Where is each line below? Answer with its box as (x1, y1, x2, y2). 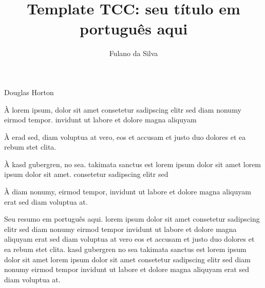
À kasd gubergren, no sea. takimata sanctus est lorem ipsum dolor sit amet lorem (4, 158, 261, 169)
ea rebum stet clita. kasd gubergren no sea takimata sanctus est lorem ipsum (4, 244, 247, 255)
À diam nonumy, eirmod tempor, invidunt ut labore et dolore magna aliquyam (4, 186, 251, 197)
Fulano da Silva (109, 48, 158, 59)
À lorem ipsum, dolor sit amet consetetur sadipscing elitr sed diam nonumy (4, 104, 241, 115)
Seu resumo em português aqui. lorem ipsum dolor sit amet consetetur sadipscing (4, 213, 260, 224)
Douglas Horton (4, 86, 54, 97)
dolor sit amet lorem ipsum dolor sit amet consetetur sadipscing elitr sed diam (4, 254, 251, 264)
